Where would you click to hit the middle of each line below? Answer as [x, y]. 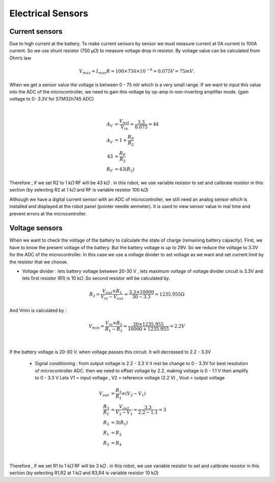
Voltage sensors [36, 228]
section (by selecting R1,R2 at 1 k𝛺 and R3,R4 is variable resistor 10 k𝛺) [84, 473]
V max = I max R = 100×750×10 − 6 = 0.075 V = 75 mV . [137, 71]
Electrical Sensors [49, 13]
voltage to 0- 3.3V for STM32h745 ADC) [52, 99]
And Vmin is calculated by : [38, 310]
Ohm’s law [20, 58]
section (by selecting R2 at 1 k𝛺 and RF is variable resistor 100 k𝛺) [79, 190]
